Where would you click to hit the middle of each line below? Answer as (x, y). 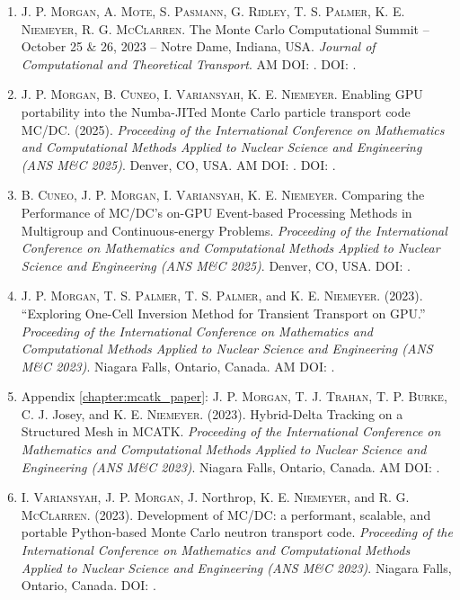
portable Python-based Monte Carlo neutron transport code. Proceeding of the (237, 532)
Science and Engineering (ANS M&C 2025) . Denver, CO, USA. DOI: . (216, 265)
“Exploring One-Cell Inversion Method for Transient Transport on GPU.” (223, 313)
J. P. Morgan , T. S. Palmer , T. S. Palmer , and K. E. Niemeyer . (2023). (222, 296)
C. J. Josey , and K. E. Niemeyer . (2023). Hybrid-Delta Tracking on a (212, 413)
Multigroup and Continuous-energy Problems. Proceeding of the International (234, 230)
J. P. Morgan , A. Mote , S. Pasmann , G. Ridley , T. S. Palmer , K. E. (213, 11)
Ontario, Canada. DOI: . (88, 585)
